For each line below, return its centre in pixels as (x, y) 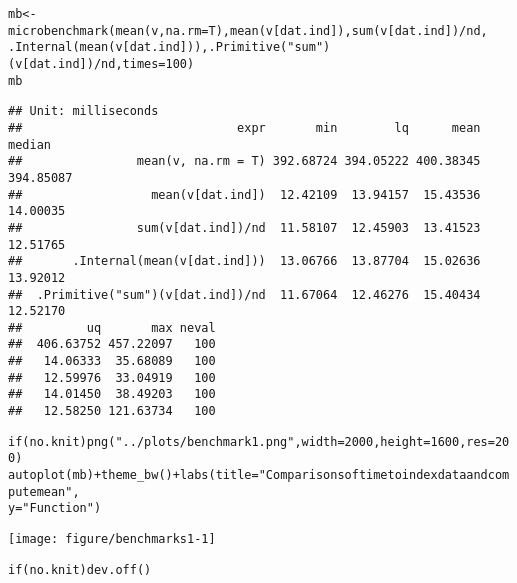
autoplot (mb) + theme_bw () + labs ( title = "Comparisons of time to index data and (248, 475)
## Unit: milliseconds (83, 111)
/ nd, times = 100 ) (144, 63)
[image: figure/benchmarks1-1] (112, 539)
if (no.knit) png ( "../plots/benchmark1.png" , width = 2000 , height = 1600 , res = (251, 441)
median (29, 144)
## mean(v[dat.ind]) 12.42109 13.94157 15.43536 (244, 194)
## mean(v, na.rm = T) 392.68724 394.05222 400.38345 (244, 161)
